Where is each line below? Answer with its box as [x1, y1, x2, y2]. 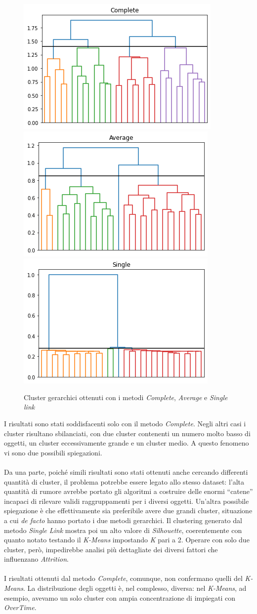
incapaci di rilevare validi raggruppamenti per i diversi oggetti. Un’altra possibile [4, 495, 249, 506]
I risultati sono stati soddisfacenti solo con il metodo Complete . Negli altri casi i [4, 418, 246, 428]
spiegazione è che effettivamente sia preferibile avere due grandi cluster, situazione [4, 505, 253, 516]
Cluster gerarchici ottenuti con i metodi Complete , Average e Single [24, 392, 228, 402]
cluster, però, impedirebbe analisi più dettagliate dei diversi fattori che [4, 544, 218, 554]
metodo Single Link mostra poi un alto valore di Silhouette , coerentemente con [4, 525, 242, 535]
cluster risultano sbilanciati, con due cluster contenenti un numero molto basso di [4, 428, 251, 438]
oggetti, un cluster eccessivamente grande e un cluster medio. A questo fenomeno [4, 438, 249, 448]
